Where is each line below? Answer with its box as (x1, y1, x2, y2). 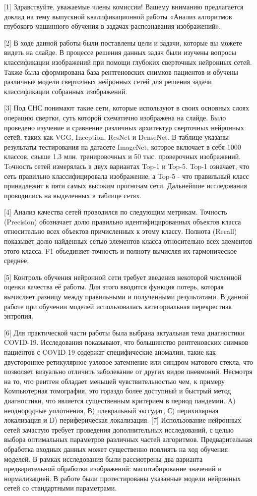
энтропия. (4, 311, 34, 321)
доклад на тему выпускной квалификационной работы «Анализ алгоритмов (4, 11, 232, 21)
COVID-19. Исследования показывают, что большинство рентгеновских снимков (4, 337, 249, 347)
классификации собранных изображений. (4, 86, 128, 96)
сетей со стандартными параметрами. (4, 483, 117, 493)
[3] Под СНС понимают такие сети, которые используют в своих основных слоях (4, 103, 249, 113)
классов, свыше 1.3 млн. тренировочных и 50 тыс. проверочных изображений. (4, 151, 241, 162)
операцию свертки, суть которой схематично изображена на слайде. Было (4, 112, 226, 122)
